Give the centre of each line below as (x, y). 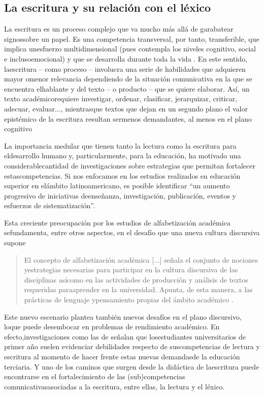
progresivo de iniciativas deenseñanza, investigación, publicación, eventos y (120, 195)
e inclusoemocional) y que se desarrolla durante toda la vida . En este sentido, (126, 58)
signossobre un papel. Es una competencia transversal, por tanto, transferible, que (132, 38)
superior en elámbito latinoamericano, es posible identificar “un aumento (117, 186)
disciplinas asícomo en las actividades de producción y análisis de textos (136, 279)
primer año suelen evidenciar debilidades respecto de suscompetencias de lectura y (132, 346)
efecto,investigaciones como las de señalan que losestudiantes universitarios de (125, 336)
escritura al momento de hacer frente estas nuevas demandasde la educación (122, 357)
